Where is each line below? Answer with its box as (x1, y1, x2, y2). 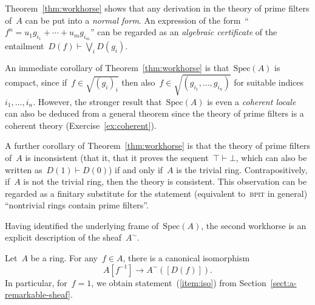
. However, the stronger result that (33, 95, 162, 108)
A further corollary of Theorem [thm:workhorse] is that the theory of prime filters (5, 139, 311, 152)
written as (5, 163, 42, 176)
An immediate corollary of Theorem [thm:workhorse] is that (5, 61, 229, 74)
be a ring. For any (30, 252, 98, 264)
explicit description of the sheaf (5, 231, 121, 244)
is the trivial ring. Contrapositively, (176, 163, 308, 176)
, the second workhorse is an (201, 219, 307, 231)
